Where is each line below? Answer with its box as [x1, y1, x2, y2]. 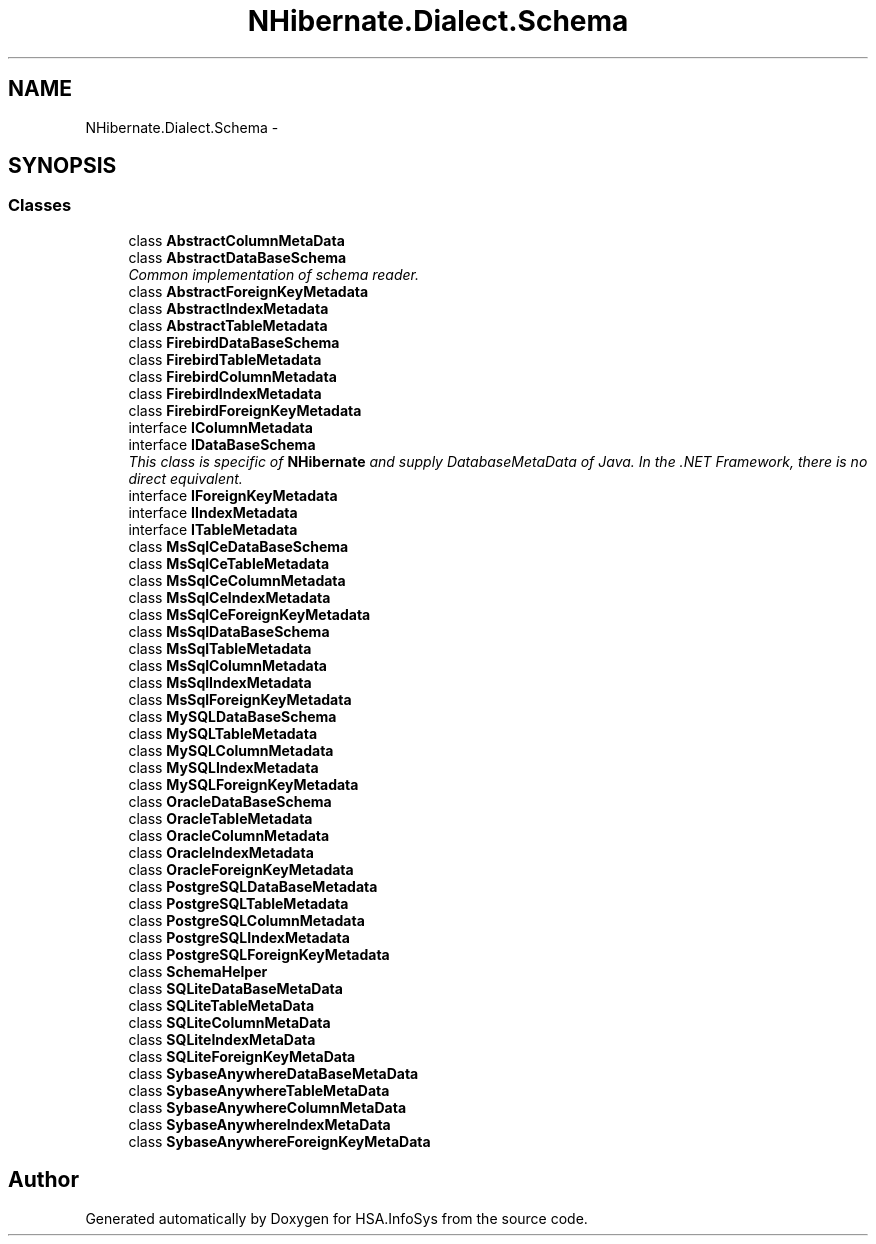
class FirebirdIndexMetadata [128, 384, 322, 402]
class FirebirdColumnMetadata [128, 367, 337, 385]
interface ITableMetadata [128, 520, 298, 538]
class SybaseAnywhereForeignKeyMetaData [128, 1132, 431, 1150]
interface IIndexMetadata [128, 503, 298, 521]
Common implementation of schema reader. [128, 265, 419, 283]
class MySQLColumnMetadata [128, 741, 334, 759]
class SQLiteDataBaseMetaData [128, 979, 343, 997]
